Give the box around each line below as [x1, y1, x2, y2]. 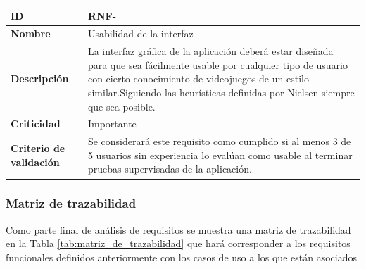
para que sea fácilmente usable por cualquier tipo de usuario [87, 57, 348, 72]
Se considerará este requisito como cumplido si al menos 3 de [87, 134, 351, 149]
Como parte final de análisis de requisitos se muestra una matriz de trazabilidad [6, 222, 351, 237]
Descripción [11, 71, 69, 86]
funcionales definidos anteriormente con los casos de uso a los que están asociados [6, 249, 357, 264]
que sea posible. [87, 99, 156, 113]
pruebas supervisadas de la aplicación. [87, 161, 252, 176]
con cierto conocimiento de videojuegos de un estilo [87, 71, 309, 86]
